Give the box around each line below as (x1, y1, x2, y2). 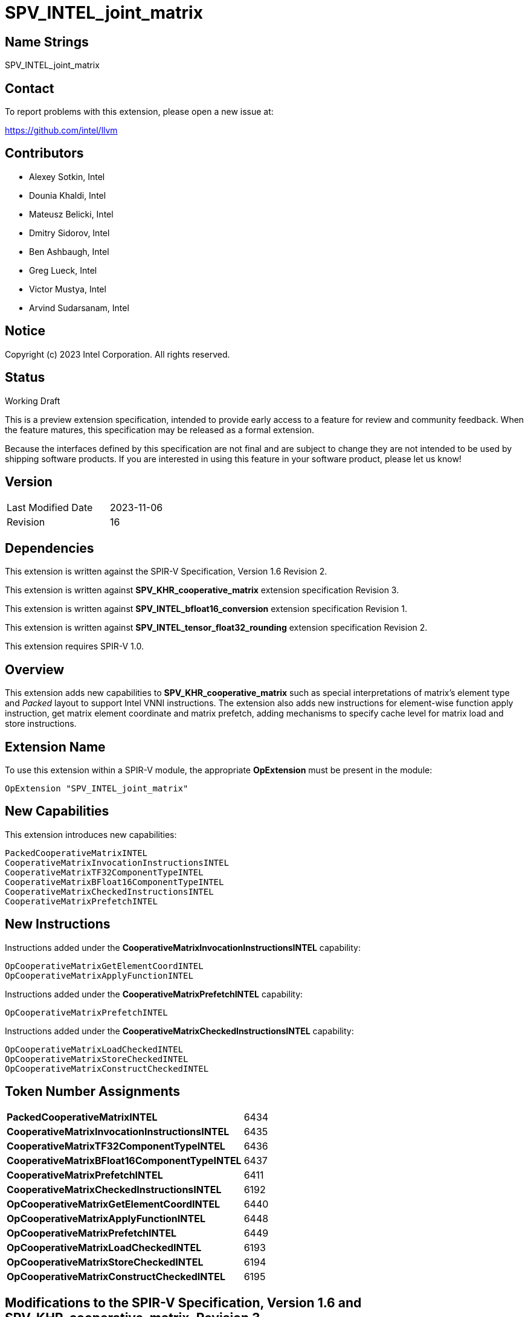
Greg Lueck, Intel (29, 265, 97, 275)
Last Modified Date (7, 501, 93, 514)
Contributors (5, 146, 84, 161)
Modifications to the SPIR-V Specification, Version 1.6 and (5, 1295, 362, 1310)
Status (5, 370, 45, 385)
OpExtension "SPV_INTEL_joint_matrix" (5, 783, 188, 793)
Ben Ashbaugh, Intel (29, 246, 109, 257)
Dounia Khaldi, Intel (29, 190, 106, 201)
